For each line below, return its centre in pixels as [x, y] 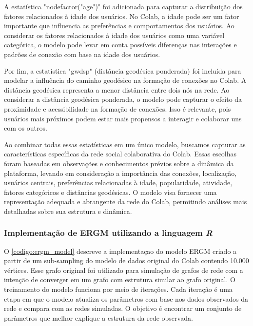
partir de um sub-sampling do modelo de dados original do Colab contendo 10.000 [126, 260]
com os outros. [26, 128]
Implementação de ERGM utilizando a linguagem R [108, 233]
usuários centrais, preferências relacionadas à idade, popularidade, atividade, [118, 182]
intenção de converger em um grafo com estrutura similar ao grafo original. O [120, 279]
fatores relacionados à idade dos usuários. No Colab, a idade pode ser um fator [122, 16]
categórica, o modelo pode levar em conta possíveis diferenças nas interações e [120, 45]
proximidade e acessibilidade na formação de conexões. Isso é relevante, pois [117, 108]
